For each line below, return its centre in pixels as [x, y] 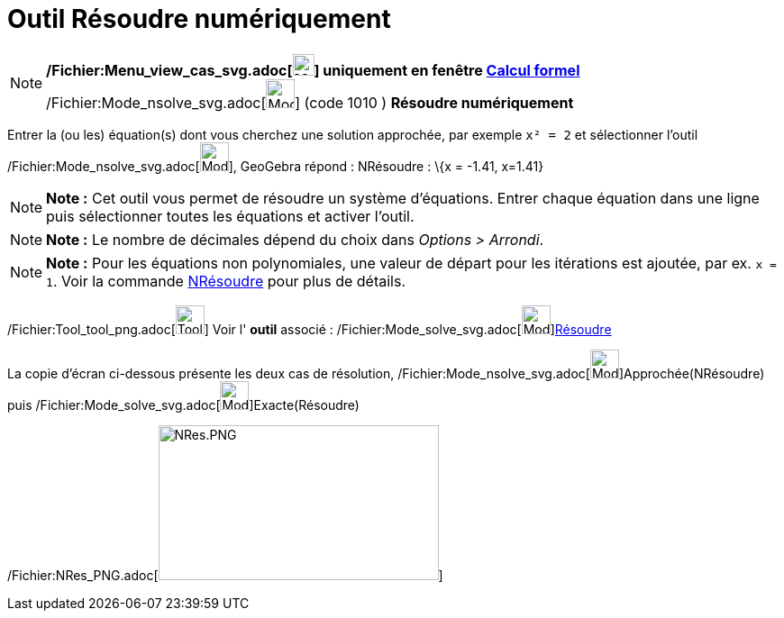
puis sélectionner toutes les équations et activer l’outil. [230, 216]
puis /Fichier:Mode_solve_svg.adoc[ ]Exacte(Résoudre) [183, 404]
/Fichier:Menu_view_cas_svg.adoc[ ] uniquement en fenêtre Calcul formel [313, 70]
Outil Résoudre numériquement [199, 19]
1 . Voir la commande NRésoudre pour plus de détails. [226, 281]
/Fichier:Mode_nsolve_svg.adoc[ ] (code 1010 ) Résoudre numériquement [310, 102]
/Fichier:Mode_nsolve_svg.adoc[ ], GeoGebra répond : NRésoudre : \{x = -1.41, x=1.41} [276, 166]
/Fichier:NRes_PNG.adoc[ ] [225, 575]
